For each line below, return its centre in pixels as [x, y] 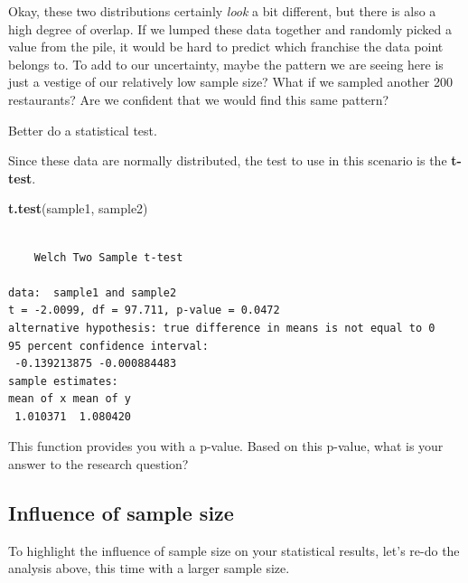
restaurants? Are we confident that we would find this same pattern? [199, 99]
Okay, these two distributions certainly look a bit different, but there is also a [222, 11]
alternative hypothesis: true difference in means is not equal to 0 [222, 328]
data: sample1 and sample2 [93, 292]
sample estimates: [63, 381]
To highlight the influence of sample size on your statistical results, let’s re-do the [234, 550]
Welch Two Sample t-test [108, 257]
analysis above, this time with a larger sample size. [149, 568]
